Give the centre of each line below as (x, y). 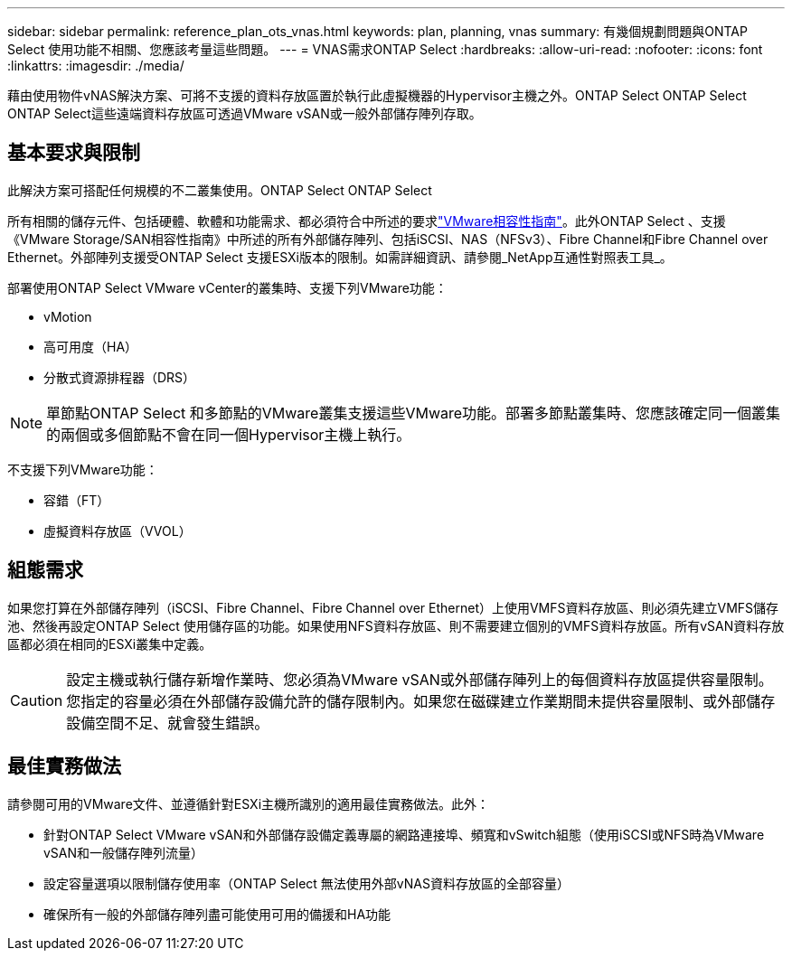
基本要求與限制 (74, 153)
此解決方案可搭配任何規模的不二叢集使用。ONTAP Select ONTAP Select (220, 190)
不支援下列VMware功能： (83, 469)
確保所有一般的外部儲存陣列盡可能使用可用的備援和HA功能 (217, 914)
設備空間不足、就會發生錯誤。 (168, 723)
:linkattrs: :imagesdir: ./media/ (96, 66)
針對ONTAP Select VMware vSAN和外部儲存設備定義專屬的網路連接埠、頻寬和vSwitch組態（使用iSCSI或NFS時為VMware (404, 834)
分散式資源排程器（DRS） (120, 377)
